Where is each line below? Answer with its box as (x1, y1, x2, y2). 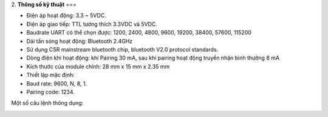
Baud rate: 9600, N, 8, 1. (26, 79, 87, 87)
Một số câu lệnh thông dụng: (11, 99, 84, 107)
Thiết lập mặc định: (26, 72, 75, 79)
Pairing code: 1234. (26, 88, 75, 95)
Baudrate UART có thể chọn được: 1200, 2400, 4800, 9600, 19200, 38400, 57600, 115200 (26, 29, 252, 36)
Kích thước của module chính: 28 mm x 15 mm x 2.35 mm (26, 62, 170, 70)
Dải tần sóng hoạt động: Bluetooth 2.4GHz (26, 37, 133, 45)
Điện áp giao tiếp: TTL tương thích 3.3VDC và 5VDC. (26, 20, 158, 27)
